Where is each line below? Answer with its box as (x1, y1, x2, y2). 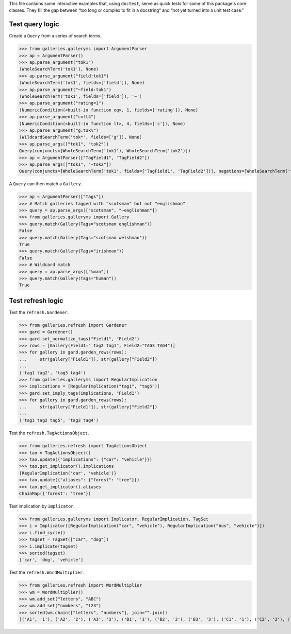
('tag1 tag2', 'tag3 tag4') (19, 370, 86, 375)
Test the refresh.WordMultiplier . (9, 569, 84, 576)
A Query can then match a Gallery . (9, 181, 82, 187)
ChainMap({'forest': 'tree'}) (19, 491, 91, 496)
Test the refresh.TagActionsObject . (9, 430, 89, 436)
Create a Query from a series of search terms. (9, 33, 102, 39)
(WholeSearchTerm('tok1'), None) (19, 66, 99, 72)
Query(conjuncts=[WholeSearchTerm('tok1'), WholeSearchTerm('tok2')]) (19, 148, 191, 154)
